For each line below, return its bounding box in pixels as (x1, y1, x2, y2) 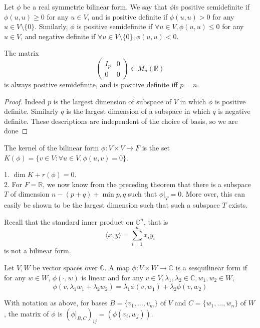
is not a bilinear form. (4, 245, 71, 256)
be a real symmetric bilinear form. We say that (23, 2, 167, 12)
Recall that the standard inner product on (4, 216, 134, 227)
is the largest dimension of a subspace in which (66, 106, 210, 116)
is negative (218, 106, 250, 116)
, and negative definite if (21, 31, 96, 41)
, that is (143, 216, 168, 227)
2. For (4, 179, 23, 189)
